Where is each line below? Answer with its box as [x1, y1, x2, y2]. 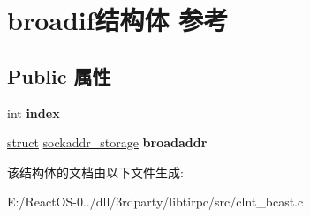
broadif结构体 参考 [7, 2, 229, 38]
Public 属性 [7, 62, 111, 89]
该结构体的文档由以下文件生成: [7, 162, 184, 181]
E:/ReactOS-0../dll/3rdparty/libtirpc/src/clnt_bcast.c [7, 192, 304, 211]
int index [7, 103, 60, 122]
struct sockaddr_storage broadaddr [7, 133, 208, 152]
